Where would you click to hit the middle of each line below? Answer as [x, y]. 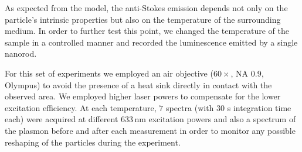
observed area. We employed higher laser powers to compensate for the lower [143, 96]
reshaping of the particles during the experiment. [93, 142]
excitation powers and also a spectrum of [222, 119]
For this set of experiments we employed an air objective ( [109, 73]
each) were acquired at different [62, 119]
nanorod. [21, 53]
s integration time [259, 107]
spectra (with [190, 107]
